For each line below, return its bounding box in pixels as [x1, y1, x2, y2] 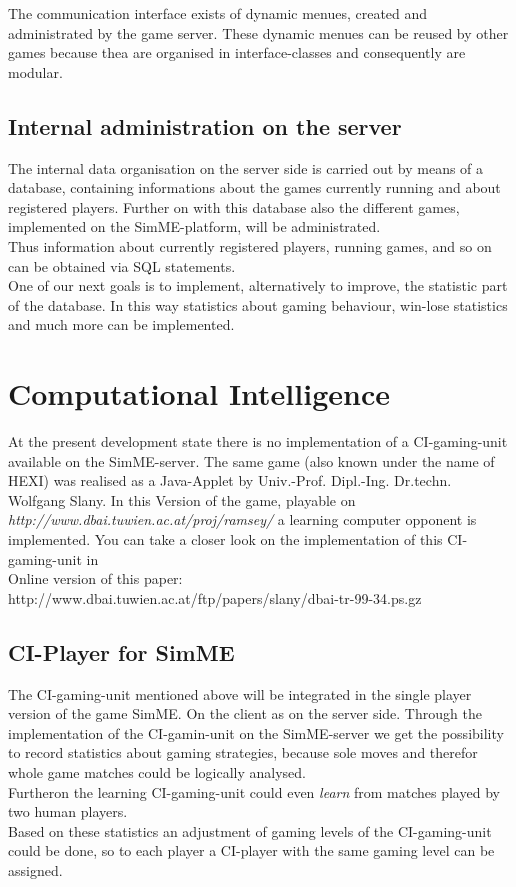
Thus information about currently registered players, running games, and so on [8, 235, 492, 256]
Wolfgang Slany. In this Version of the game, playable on [8, 489, 356, 510]
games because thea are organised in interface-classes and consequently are [8, 42, 466, 63]
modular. [8, 61, 63, 82]
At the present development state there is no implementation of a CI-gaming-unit [8, 431, 508, 452]
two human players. [8, 801, 128, 822]
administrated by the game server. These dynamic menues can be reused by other [8, 22, 509, 43]
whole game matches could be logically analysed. [8, 761, 307, 782]
